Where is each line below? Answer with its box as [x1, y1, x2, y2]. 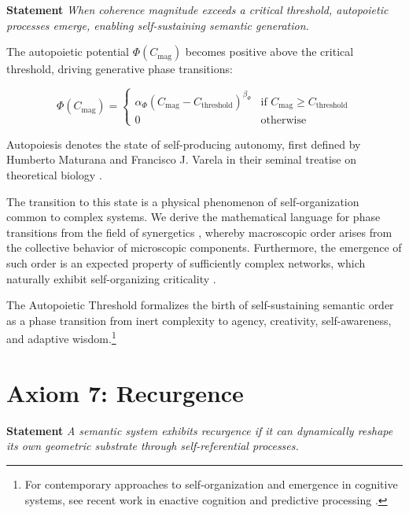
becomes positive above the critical [185, 43, 354, 60]
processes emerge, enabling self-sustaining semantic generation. [6, 17, 309, 33]
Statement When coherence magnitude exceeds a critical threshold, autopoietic [6, 2, 389, 17]
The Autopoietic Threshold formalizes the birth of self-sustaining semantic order [6, 297, 394, 313]
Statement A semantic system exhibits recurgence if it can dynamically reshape [6, 422, 393, 438]
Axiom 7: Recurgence [6, 376, 244, 408]
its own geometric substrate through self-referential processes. [6, 437, 299, 454]
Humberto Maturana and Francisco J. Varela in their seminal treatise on [6, 151, 356, 168]
